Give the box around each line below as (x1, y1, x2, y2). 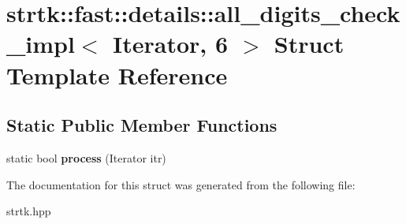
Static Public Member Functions (6, 113, 277, 137)
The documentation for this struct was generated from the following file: (6, 176, 356, 192)
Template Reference (6, 58, 228, 91)
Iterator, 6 (112, 28, 229, 60)
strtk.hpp (6, 203, 51, 219)
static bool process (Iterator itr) (6, 149, 166, 166)
